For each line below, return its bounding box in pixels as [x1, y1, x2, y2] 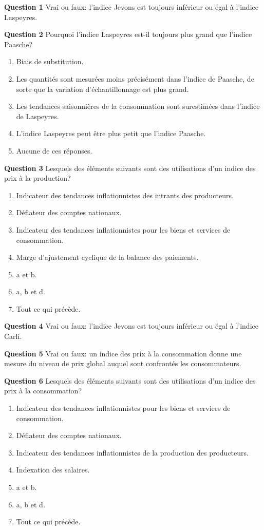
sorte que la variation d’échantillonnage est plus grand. [16, 83, 189, 94]
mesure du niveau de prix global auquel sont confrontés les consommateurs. [4, 358, 241, 369]
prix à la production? [4, 173, 71, 183]
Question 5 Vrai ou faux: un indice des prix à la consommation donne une [4, 348, 242, 358]
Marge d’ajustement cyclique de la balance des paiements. [16, 252, 199, 262]
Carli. [4, 331, 22, 342]
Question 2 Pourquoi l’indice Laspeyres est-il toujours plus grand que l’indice [4, 29, 252, 40]
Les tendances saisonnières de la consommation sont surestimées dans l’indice [16, 101, 260, 111]
